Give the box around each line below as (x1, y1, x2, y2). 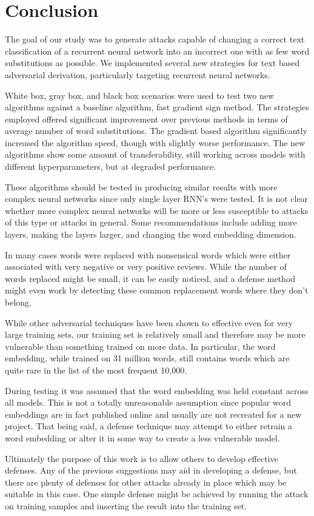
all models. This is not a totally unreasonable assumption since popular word (5, 396, 292, 409)
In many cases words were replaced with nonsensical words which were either (5, 248, 291, 261)
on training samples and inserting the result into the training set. (5, 499, 247, 512)
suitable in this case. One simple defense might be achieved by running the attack (5, 488, 309, 500)
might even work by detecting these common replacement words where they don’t (5, 284, 309, 297)
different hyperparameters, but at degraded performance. (5, 160, 216, 173)
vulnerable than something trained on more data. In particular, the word (5, 340, 276, 352)
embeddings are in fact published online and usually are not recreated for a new (5, 407, 302, 420)
